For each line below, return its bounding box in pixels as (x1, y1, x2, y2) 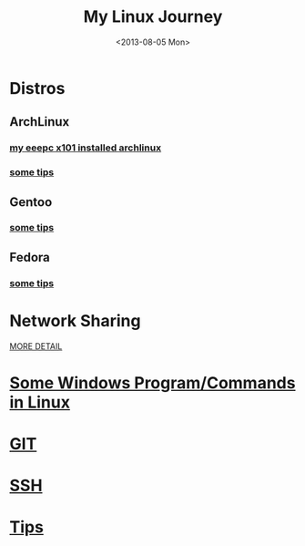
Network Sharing (9, 310, 141, 331)
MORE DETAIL (9, 340, 63, 352)
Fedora (9, 249, 50, 265)
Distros (9, 77, 66, 98)
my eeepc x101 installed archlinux (9, 141, 162, 154)
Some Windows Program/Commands (9, 372, 296, 393)
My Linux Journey (83, 6, 223, 27)
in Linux (9, 392, 71, 412)
